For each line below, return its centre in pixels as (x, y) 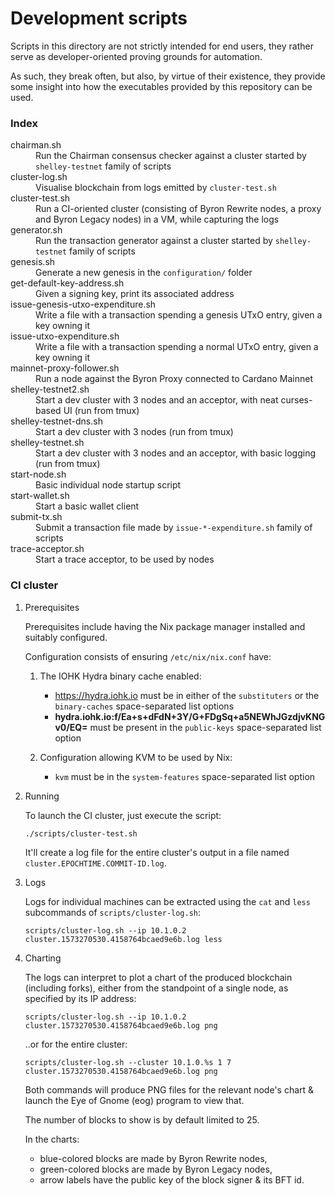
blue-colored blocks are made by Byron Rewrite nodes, (153, 1158)
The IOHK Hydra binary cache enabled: (120, 676)
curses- (296, 400)
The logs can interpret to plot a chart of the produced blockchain (158, 977)
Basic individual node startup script (108, 485)
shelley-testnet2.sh (50, 389)
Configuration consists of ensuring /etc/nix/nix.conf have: (148, 656)
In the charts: (52, 1139)
